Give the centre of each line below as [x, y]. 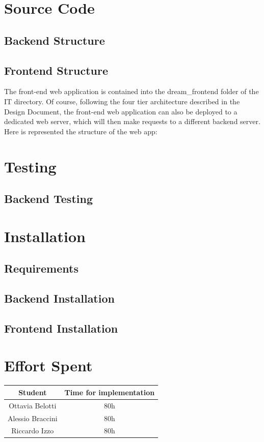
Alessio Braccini [33, 418]
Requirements [41, 268]
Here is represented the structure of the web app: [81, 131]
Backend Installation [59, 298]
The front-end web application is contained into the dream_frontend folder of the [131, 91]
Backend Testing [48, 199]
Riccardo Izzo [33, 431]
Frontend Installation [61, 328]
